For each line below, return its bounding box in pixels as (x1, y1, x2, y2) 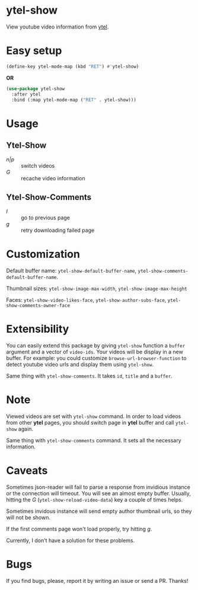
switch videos (21, 162, 55, 170)
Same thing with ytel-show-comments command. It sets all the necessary (6, 437, 182, 444)
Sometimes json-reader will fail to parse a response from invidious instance (6, 483, 191, 490)
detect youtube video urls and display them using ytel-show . (6, 361, 154, 368)
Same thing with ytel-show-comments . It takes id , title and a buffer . (6, 372, 173, 379)
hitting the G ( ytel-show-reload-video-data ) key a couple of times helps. (6, 496, 183, 503)
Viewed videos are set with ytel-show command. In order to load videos (6, 413, 181, 420)
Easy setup (6, 44, 62, 58)
